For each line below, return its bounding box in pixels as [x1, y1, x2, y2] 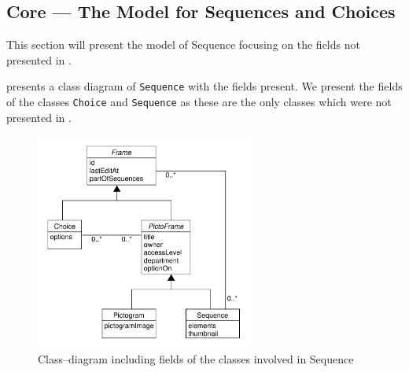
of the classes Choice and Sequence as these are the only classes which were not [6, 94, 392, 110]
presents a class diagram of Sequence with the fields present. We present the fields [6, 78, 403, 94]
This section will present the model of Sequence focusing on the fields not [6, 36, 360, 53]
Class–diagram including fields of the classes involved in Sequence [38, 351, 354, 367]
